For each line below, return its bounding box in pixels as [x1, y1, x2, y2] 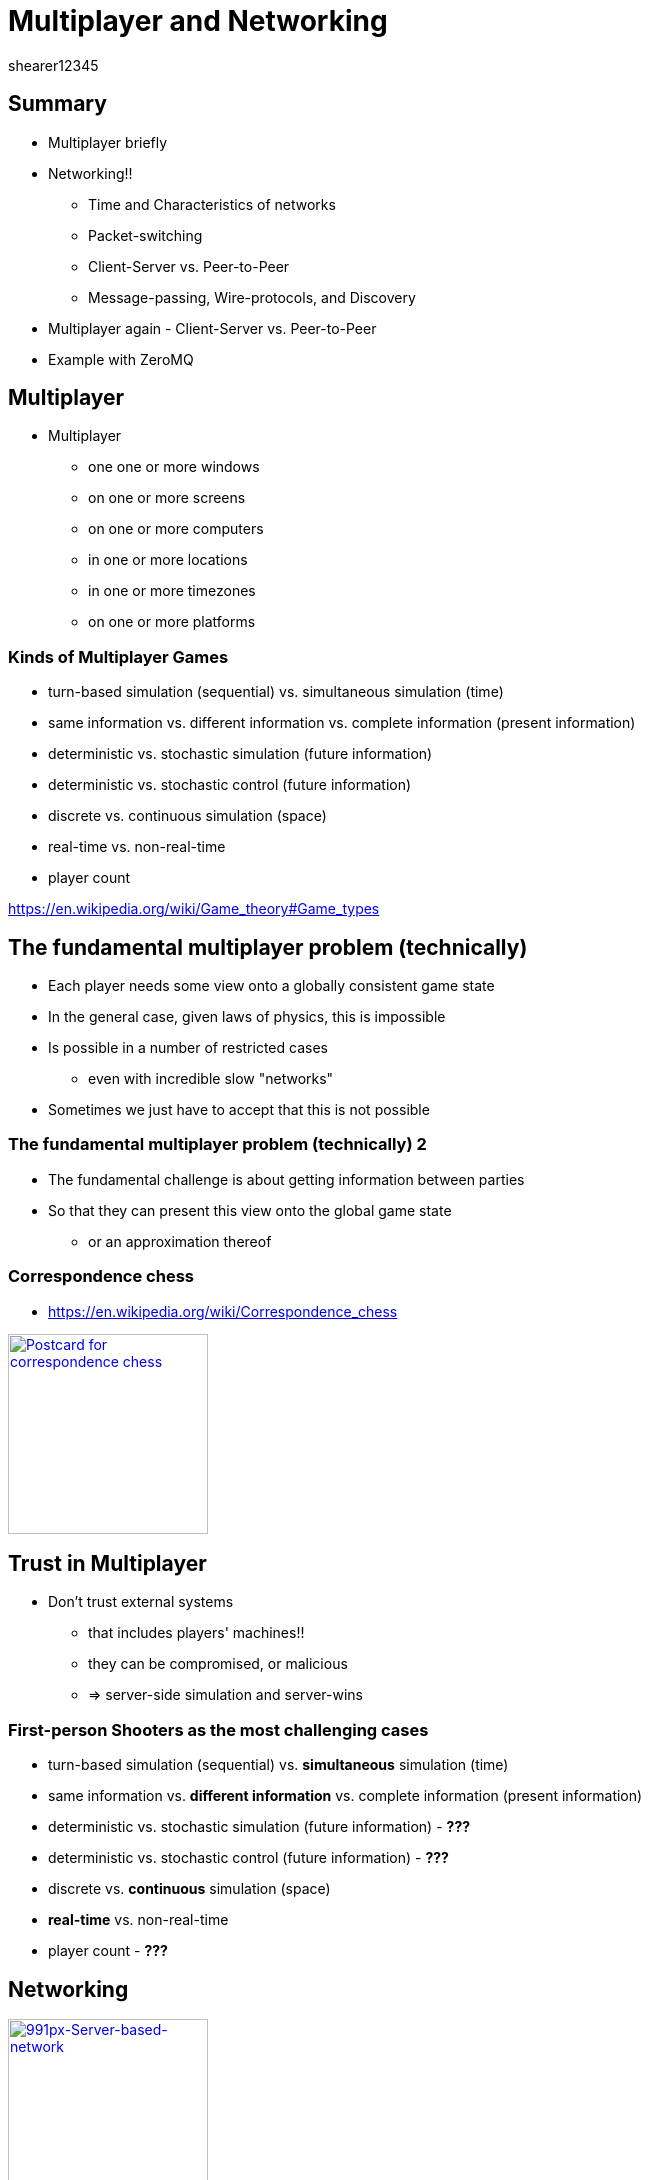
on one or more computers [88, 520, 264, 538]
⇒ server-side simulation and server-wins [88, 1686, 363, 1704]
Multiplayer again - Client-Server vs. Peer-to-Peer [48, 319, 377, 337]
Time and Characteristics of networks [88, 195, 336, 213]
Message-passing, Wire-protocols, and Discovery [88, 288, 416, 306]
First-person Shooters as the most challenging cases [8, 1719, 429, 1740]
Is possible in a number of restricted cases [48, 1039, 328, 1057]
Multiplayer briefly [48, 133, 168, 151]
